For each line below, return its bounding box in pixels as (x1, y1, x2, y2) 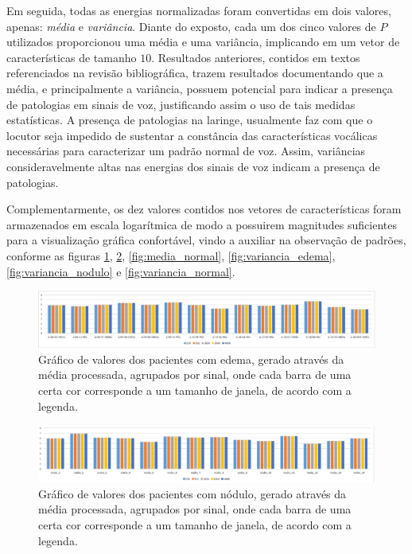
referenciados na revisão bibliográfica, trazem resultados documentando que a (6, 64, 383, 81)
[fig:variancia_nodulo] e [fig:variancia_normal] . (6, 263, 235, 279)
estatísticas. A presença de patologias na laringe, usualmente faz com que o (6, 111, 373, 128)
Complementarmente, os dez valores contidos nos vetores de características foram (6, 201, 402, 217)
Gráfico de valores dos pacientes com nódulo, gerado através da (38, 485, 347, 501)
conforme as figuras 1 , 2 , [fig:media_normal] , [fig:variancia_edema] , (6, 247, 336, 263)
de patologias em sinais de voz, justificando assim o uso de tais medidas (6, 96, 356, 112)
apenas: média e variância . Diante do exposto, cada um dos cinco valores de (6, 18, 376, 34)
